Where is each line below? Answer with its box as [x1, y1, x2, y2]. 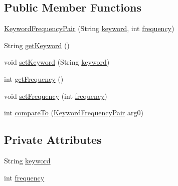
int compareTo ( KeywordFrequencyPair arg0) [4, 107, 143, 118]
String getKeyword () [4, 40, 70, 50]
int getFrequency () [4, 73, 64, 84]
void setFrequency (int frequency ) [4, 90, 107, 101]
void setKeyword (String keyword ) [4, 57, 110, 67]
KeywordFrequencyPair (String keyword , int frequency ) [4, 23, 174, 34]
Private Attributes [4, 132, 102, 147]
